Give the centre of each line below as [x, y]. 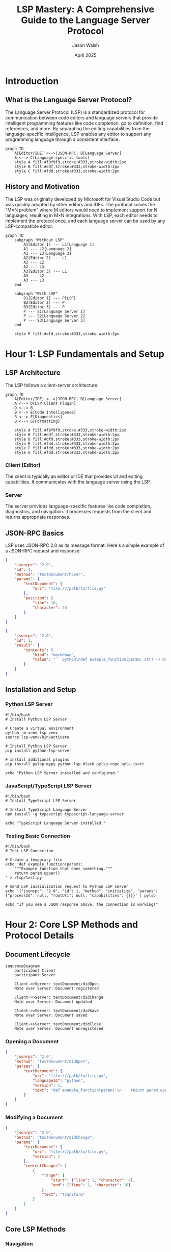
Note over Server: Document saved [51, 1015]
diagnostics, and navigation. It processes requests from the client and [78, 512]
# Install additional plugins [37, 759]
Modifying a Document [34, 1117]
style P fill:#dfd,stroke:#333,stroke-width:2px [67, 334]
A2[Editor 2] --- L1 [45, 258]
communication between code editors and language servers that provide [82, 117]
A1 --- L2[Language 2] [48, 249]
